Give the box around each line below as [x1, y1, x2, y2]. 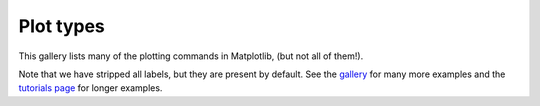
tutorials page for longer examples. [18, 82, 163, 94]
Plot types [18, 15, 105, 37]
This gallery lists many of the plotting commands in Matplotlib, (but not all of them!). [18, 50, 364, 62]
